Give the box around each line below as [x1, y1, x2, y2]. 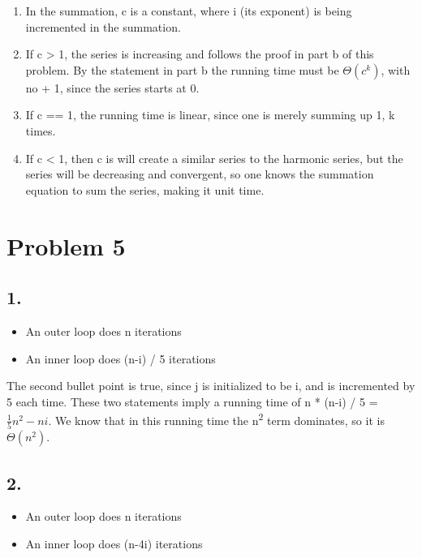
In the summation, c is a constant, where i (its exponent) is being [25, 2, 352, 19]
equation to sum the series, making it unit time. [25, 181, 265, 198]
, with [381, 61, 411, 78]
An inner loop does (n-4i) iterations [25, 535, 203, 552]
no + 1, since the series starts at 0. [25, 79, 200, 96]
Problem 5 [6, 229, 126, 262]
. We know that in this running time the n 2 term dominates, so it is [48, 410, 385, 428]
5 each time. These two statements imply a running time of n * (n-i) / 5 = [6, 393, 378, 410]
